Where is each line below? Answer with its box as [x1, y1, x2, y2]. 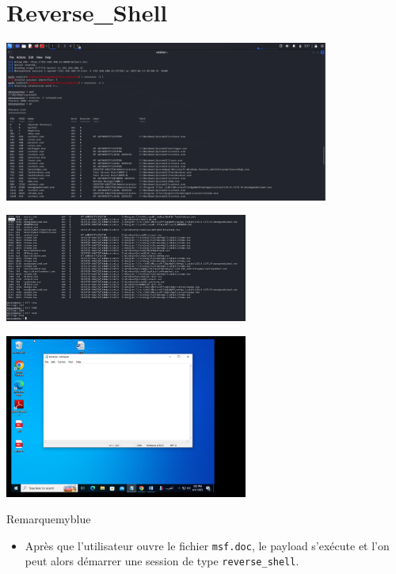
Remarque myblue [6, 511, 91, 527]
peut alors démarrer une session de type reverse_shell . [25, 553, 299, 569]
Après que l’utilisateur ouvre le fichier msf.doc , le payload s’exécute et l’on [25, 537, 390, 553]
